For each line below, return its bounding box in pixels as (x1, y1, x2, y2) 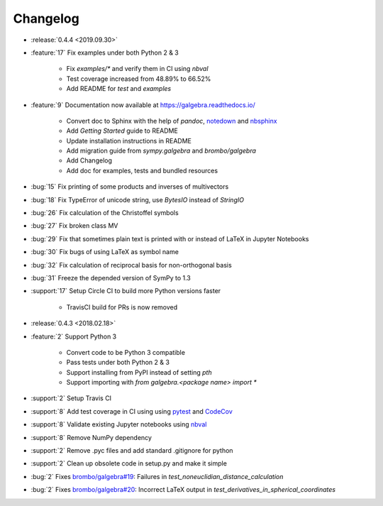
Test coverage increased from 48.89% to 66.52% (66, 75, 211, 83)
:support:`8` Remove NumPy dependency (30, 433, 152, 441)
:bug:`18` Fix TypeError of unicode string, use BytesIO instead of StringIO (30, 195, 245, 204)
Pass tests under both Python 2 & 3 (66, 358, 170, 367)
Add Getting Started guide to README (66, 126, 179, 135)
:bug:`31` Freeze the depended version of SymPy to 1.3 (30, 273, 191, 282)
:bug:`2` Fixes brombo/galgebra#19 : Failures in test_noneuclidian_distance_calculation (30, 472, 284, 480)
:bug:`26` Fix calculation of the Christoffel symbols (30, 209, 179, 217)
